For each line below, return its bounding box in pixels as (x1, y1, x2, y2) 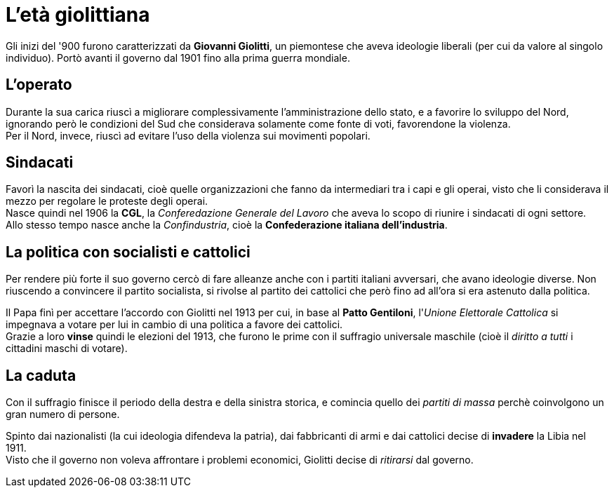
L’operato (6, 76, 72, 94)
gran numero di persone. (6, 408, 120, 421)
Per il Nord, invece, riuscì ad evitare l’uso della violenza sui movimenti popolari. (6, 129, 371, 142)
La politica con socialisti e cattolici (6, 243, 251, 261)
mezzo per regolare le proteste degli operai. (6, 195, 208, 208)
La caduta (6, 366, 76, 384)
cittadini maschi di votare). (6, 342, 128, 355)
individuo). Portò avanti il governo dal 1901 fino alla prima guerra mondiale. (6, 51, 350, 64)
